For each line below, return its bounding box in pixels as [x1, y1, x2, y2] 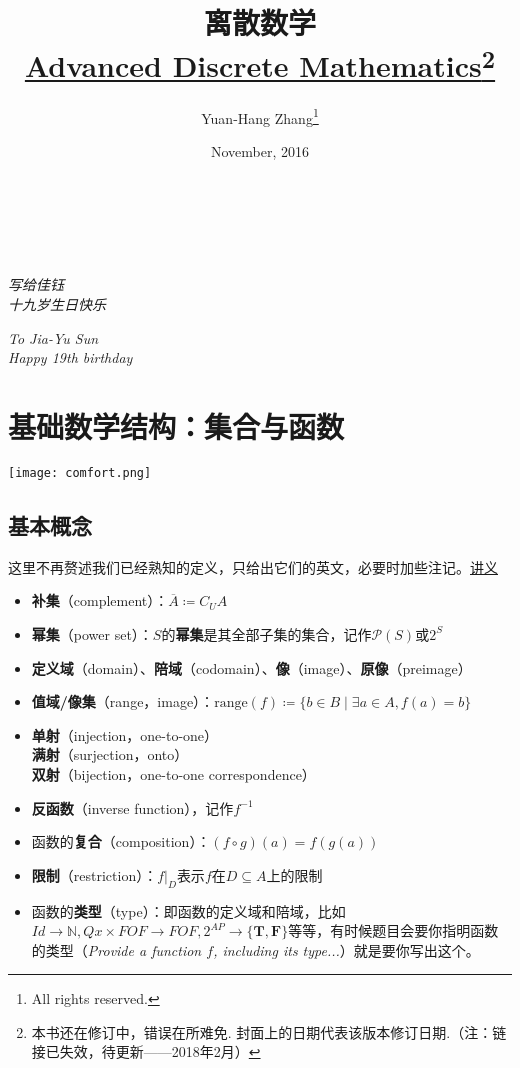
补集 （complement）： [31, 590, 169, 611]
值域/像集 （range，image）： [31, 691, 215, 712]
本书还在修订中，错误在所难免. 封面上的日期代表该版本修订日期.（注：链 [31, 1021, 507, 1042]
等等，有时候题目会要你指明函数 [288, 920, 499, 941]
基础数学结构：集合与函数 [8, 405, 345, 446]
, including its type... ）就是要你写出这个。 [213, 939, 480, 960]
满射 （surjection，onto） [31, 744, 189, 765]
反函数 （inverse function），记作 [31, 797, 234, 818]
